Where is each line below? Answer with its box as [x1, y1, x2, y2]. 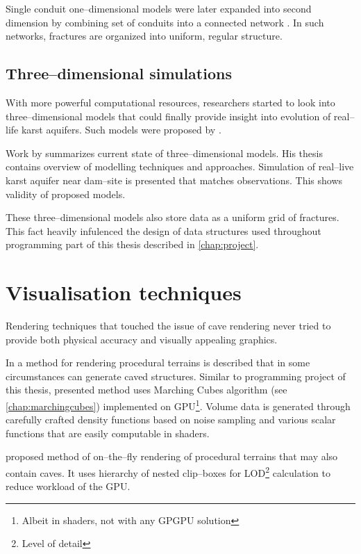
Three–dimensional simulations [6, 63, 232, 84]
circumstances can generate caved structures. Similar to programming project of [6, 368, 346, 383]
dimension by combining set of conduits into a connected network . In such [6, 15, 324, 29]
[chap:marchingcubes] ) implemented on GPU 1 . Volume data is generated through [6, 397, 351, 413]
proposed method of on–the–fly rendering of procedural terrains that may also [6, 449, 338, 464]
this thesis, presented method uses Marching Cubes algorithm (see [6, 382, 287, 397]
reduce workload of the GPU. [6, 479, 131, 494]
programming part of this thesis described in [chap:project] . [6, 237, 259, 252]
